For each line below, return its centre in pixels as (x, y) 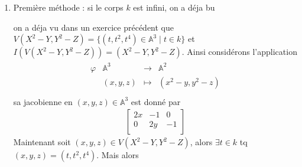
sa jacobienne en (43, 101)
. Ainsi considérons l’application (239, 52)
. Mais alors (118, 155)
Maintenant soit (42, 142)
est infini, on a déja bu (174, 7)
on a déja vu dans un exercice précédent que (93, 27)
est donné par (156, 101)
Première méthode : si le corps (68, 7)
